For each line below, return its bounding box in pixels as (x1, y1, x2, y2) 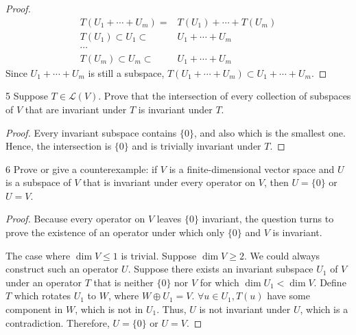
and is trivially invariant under (132, 139, 261, 153)
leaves (156, 211, 182, 226)
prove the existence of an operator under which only (5, 225, 225, 240)
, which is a (300, 302, 348, 316)
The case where (5, 248, 71, 262)
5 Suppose (5, 89, 48, 103)
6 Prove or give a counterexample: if (5, 161, 158, 176)
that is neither (93, 275, 154, 289)
